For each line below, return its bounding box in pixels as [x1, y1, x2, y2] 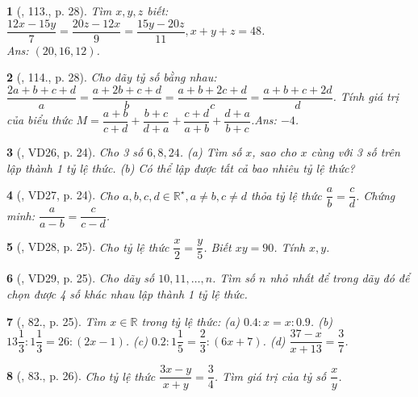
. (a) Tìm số [179, 143, 242, 160]
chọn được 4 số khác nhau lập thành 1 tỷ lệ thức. [6, 285, 248, 302]
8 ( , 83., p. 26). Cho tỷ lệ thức [6, 367, 156, 384]
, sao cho [252, 143, 297, 160]
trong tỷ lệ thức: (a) [141, 312, 240, 329]
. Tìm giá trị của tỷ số [214, 367, 327, 384]
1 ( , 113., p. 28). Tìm [6, 2, 112, 19]
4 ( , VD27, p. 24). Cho [6, 186, 119, 203]
